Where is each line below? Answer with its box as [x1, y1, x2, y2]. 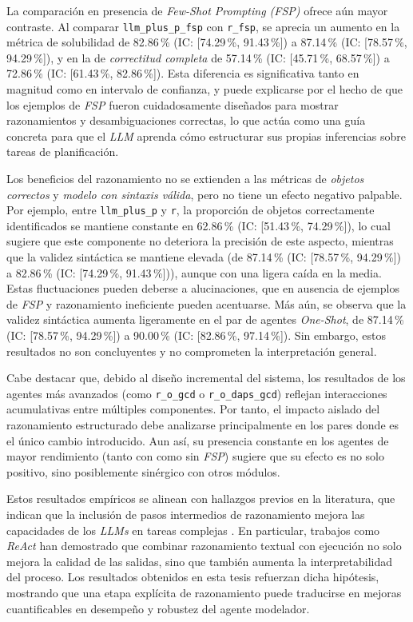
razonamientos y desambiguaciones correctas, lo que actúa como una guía [6, 112, 366, 129]
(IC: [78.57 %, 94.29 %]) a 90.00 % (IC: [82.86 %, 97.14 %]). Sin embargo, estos [6, 327, 386, 343]
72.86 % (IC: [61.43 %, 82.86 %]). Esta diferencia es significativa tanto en [6, 65, 359, 82]
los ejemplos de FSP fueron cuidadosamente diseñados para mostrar [6, 96, 339, 113]
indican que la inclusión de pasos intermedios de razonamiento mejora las [6, 506, 365, 522]
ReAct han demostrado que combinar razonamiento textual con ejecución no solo [6, 537, 402, 554]
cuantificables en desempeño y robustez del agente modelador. [6, 600, 310, 616]
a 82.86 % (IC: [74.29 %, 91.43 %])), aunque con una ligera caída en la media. [6, 264, 382, 281]
